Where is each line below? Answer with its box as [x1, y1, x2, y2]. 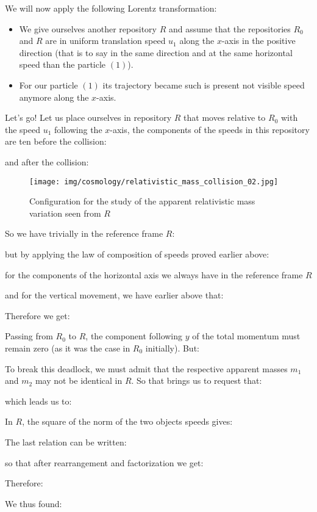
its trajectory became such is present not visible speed [102, 78, 305, 91]
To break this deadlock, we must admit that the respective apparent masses [5, 362, 288, 375]
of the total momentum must [192, 330, 301, 342]
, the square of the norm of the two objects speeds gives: [22, 415, 233, 428]
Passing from [5, 330, 53, 342]
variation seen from [29, 206, 101, 219]
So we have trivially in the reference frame [5, 227, 163, 240]
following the [54, 123, 102, 135]
